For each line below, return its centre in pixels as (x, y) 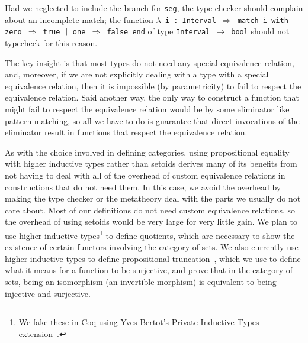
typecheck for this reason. (51, 42)
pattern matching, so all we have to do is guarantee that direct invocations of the (152, 120)
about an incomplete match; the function (79, 19)
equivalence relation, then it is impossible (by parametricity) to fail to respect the (153, 85)
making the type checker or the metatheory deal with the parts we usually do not (153, 198)
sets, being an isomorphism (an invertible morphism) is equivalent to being (141, 281)
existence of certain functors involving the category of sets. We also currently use (152, 247)
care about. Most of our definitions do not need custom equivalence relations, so (150, 210)
